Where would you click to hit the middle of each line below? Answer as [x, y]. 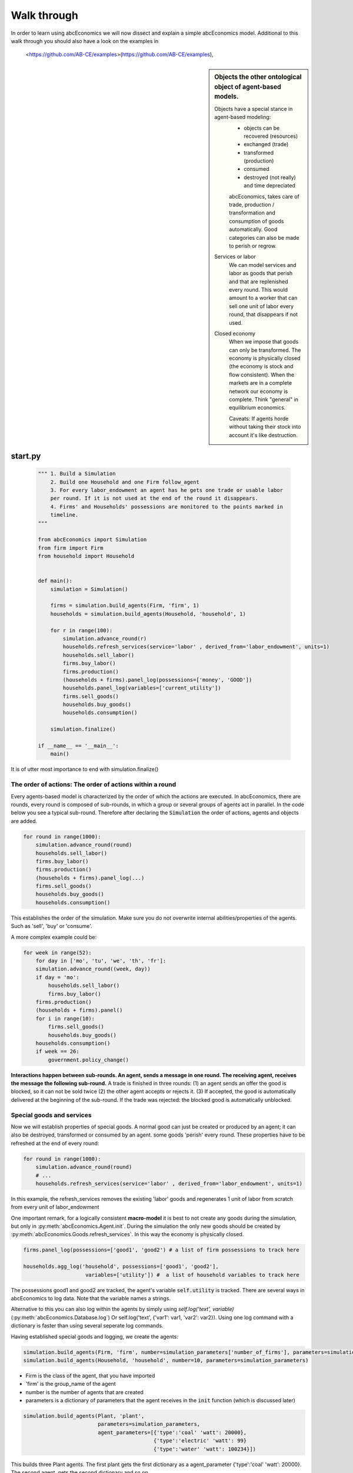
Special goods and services [51, 1115]
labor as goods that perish [261, 273]
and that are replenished [259, 281]
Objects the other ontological [258, 77]
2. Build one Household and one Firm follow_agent [125, 482]
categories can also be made [264, 237]
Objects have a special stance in [254, 108]
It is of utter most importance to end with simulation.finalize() [85, 769]
